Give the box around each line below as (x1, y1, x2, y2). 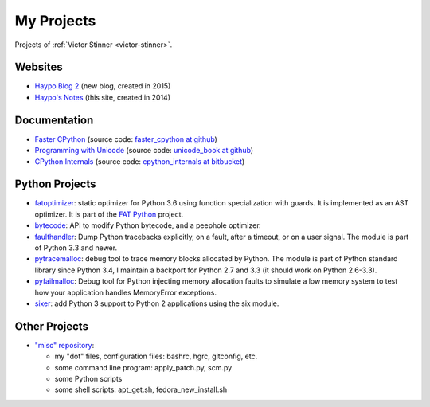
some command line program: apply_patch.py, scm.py (54, 362, 233, 372)
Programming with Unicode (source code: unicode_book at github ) (34, 146, 254, 155)
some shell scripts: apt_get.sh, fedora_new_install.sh (54, 385, 228, 394)
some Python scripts (54, 374, 123, 384)
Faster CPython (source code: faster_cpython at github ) (34, 134, 218, 143)
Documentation (14, 113, 94, 127)
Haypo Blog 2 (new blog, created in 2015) (34, 81, 171, 91)
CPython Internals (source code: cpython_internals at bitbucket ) (34, 156, 245, 166)
